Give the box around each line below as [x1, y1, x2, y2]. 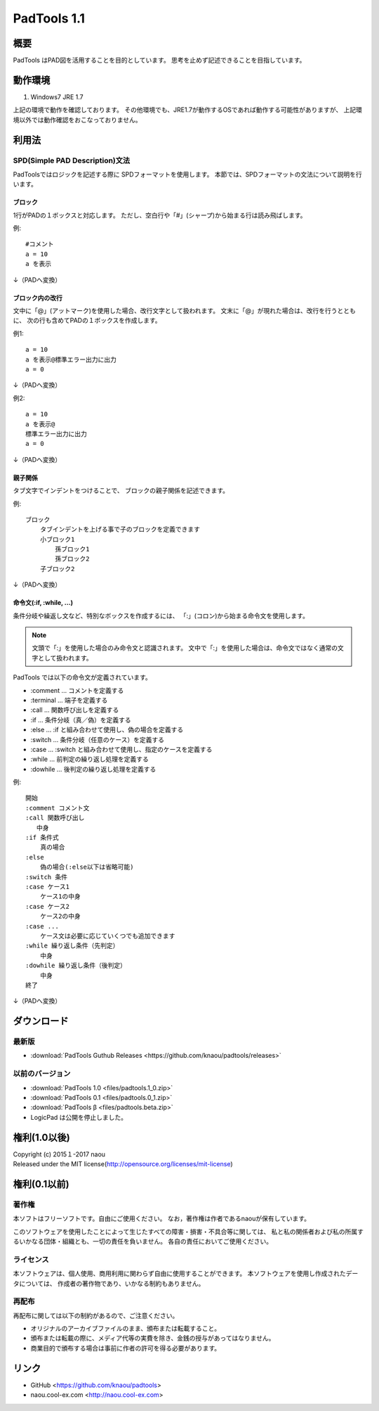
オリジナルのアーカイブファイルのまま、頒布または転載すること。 [30, 1324, 221, 1333]
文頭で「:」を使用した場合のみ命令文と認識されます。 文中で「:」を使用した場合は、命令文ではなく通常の [32, 644, 338, 652]
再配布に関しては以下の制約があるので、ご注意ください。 [13, 1311, 179, 1320]
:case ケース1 [25, 883, 70, 890]
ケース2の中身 [39, 912, 81, 921]
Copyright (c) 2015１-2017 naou [13, 1150, 105, 1158]
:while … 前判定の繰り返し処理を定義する [30, 755, 149, 763]
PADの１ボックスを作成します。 [69, 317, 161, 325]
